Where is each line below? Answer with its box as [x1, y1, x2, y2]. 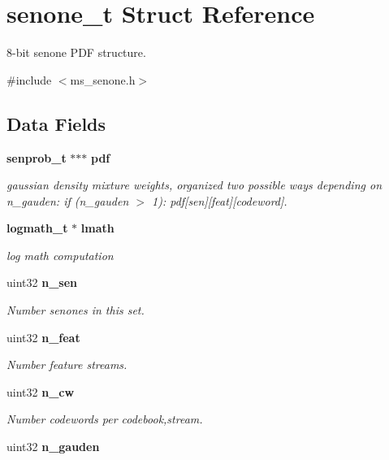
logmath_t [6, 219, 68, 237]
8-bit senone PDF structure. [6, 44, 146, 61]
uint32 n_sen [6, 274, 77, 291]
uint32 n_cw [6, 383, 75, 400]
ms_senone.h [70, 71, 136, 88]
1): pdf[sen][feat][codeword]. [152, 192, 287, 209]
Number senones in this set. [6, 302, 145, 319]
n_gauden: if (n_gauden [6, 192, 129, 209]
